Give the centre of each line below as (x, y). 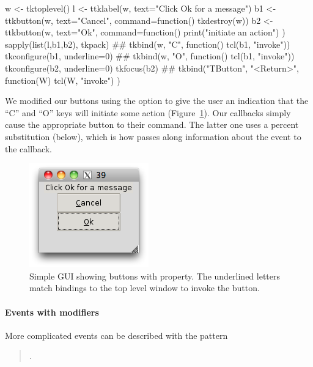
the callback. (28, 148)
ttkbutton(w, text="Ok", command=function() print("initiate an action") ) (145, 32)
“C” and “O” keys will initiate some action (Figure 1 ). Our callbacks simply (148, 112)
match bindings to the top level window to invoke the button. (145, 288)
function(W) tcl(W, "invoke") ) (63, 80)
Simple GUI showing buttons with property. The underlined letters (155, 276)
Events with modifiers (52, 312)
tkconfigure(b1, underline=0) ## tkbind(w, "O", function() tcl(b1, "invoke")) (150, 56)
